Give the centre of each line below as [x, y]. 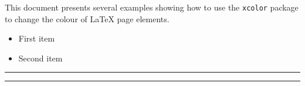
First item [37, 38]
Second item [40, 58]
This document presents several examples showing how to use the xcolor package [152, 7]
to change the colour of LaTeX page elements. [87, 18]
